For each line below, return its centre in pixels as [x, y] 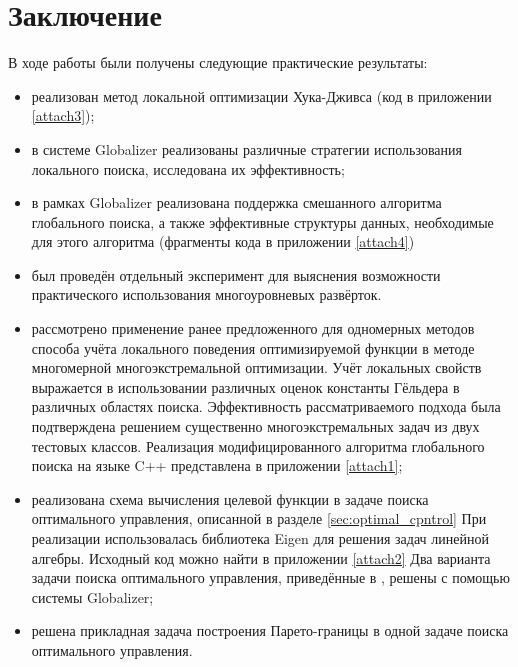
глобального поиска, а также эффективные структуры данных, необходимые [262, 221]
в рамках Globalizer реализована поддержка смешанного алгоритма [236, 202]
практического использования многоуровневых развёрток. [206, 294]
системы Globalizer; [92, 596]
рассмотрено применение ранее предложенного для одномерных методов [253, 328]
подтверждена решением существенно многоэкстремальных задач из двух [255, 426]
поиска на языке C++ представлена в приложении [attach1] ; [217, 465]
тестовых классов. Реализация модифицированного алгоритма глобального [258, 445]
